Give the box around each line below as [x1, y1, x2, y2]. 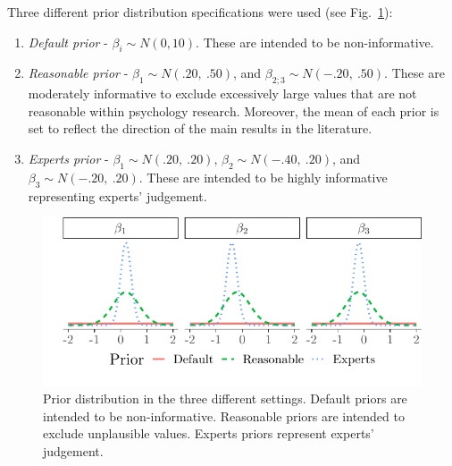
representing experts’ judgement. [28, 186, 207, 205]
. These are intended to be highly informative [138, 167, 388, 186]
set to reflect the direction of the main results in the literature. [28, 119, 372, 138]
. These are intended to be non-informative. [196, 32, 434, 51]
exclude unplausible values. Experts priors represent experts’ [43, 424, 374, 443]
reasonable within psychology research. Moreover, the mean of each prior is [28, 101, 439, 120]
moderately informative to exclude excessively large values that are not [28, 84, 417, 103]
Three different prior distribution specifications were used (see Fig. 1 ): [7, 3, 393, 21]
